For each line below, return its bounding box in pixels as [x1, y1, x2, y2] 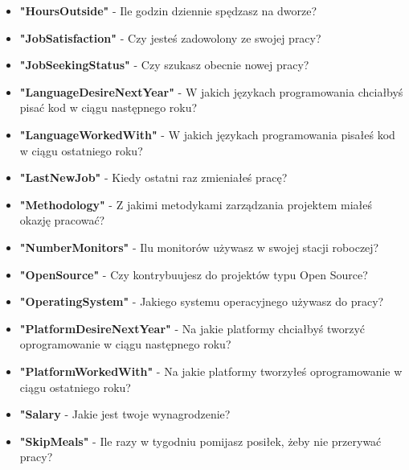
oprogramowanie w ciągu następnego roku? [19, 336, 231, 352]
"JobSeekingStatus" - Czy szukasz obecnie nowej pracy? [19, 56, 309, 73]
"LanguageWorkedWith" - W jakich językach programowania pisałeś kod [19, 126, 395, 142]
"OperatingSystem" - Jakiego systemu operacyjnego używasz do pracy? [19, 293, 384, 310]
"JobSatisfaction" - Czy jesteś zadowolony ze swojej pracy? [19, 29, 321, 46]
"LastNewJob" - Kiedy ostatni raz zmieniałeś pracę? [19, 169, 288, 186]
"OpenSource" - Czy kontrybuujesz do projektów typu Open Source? [19, 266, 368, 282]
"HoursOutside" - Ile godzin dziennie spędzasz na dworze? [19, 2, 317, 19]
